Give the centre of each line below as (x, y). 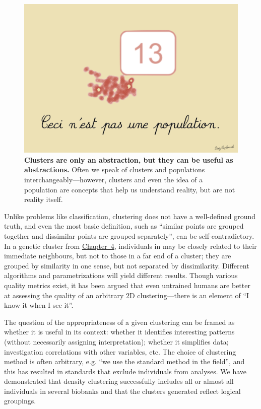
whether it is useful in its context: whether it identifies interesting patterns (119, 332)
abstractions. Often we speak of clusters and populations (115, 169)
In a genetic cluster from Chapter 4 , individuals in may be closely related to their (130, 246)
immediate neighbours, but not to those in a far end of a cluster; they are (118, 256)
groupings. (20, 401)
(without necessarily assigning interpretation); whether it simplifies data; (116, 341)
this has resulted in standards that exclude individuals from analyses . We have (125, 371)
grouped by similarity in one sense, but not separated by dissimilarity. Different (127, 265)
